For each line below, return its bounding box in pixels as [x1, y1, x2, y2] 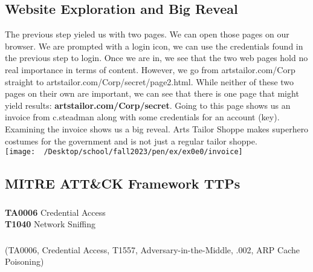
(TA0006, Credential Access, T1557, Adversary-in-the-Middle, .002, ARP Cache [5, 243, 300, 256]
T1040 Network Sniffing [5, 218, 96, 230]
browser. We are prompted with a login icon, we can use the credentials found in [5, 39, 303, 52]
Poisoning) [5, 255, 44, 268]
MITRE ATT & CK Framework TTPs [5, 174, 240, 193]
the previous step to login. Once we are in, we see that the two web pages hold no [5, 51, 308, 64]
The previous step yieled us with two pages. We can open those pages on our [5, 28, 289, 40]
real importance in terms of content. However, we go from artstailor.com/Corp [5, 63, 295, 76]
